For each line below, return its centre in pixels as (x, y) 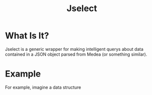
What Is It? (27, 36)
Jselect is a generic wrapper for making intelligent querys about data (74, 49)
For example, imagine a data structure (43, 87)
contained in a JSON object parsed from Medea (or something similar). (76, 54)
